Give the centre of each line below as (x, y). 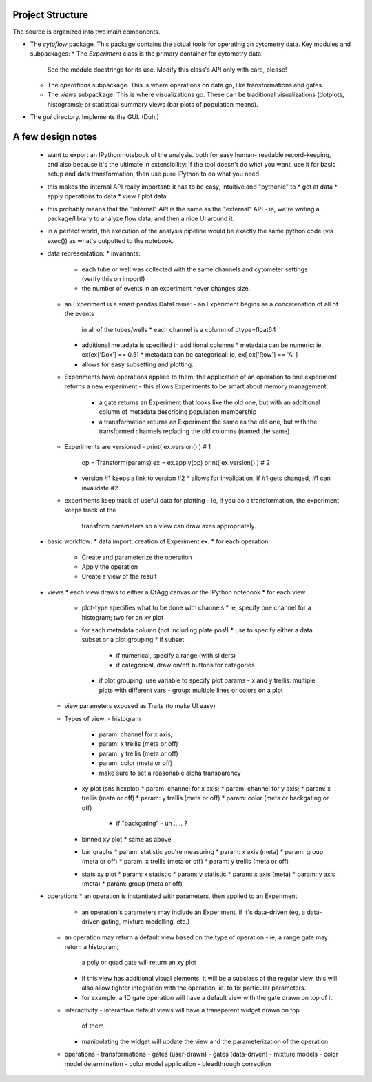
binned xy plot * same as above (126, 839)
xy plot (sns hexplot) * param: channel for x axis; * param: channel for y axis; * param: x (206, 788)
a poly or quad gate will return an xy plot (139, 963)
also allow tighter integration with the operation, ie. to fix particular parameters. (194, 988)
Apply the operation (110, 566)
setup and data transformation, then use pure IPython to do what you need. (154, 174)
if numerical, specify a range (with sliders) (176, 655)
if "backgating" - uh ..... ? (152, 824)
